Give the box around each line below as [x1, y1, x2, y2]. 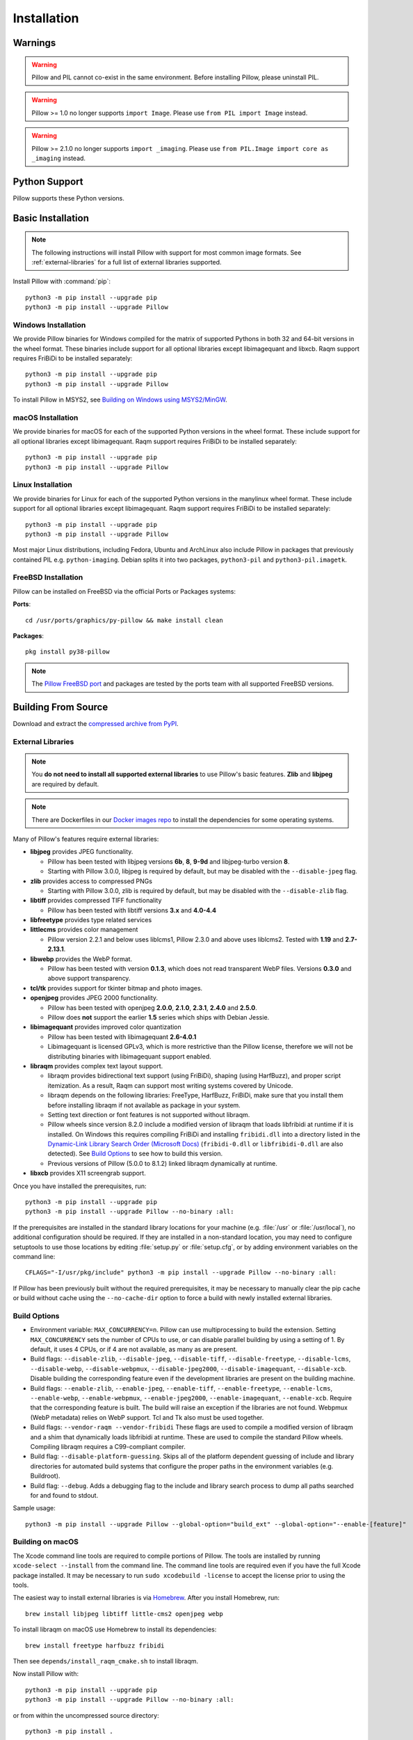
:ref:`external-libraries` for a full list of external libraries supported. [31, 258, 222, 266]
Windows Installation [13, 320, 86, 330]
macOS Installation [13, 413, 79, 422]
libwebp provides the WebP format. [30, 954, 132, 963]
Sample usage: [13, 1504, 56, 1512]
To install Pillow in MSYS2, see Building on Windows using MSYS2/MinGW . [13, 395, 227, 404]
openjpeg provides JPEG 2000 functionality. [30, 994, 159, 1002]
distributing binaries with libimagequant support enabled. [47, 1052, 211, 1061]
